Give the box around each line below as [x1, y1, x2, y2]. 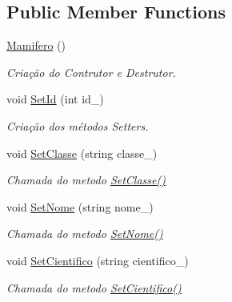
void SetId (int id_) [6, 91, 104, 107]
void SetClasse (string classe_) [6, 144, 158, 161]
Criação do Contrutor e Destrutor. [6, 63, 176, 80]
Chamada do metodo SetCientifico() [6, 279, 182, 296]
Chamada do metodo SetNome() [6, 225, 163, 242]
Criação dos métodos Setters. [6, 117, 149, 134]
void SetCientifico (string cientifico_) [6, 252, 189, 268]
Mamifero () [6, 37, 66, 54]
